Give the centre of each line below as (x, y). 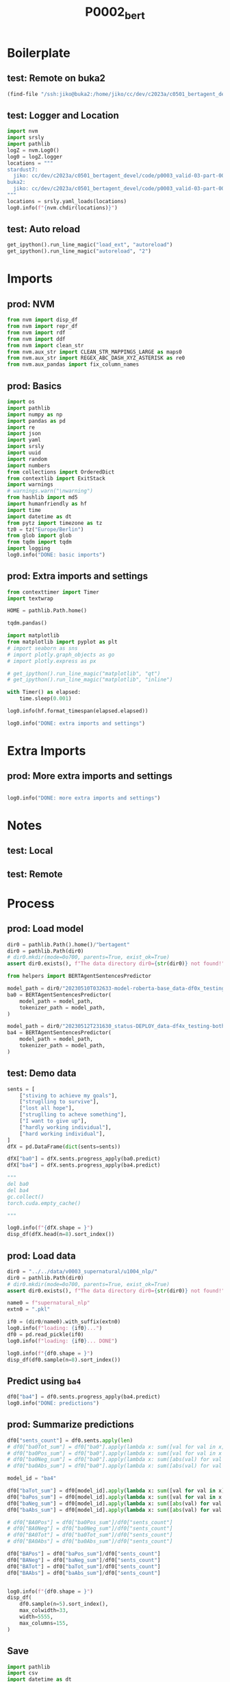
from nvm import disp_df (42, 320)
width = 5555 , (36, 1617)
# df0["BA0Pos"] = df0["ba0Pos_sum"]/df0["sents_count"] (90, 1522)
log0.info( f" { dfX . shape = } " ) (50, 1228)
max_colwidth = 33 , (44, 1611)
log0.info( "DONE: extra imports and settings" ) (76, 723)
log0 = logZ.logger (35, 156)
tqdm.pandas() (27, 623)
